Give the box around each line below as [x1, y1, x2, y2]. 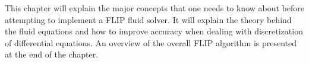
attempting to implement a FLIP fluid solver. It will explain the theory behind [5, 13, 292, 25]
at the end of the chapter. [5, 48, 99, 60]
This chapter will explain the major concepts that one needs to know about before [5, 2, 304, 14]
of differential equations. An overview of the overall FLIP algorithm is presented [5, 36, 297, 49]
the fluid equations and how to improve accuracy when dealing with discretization [5, 25, 303, 37]
